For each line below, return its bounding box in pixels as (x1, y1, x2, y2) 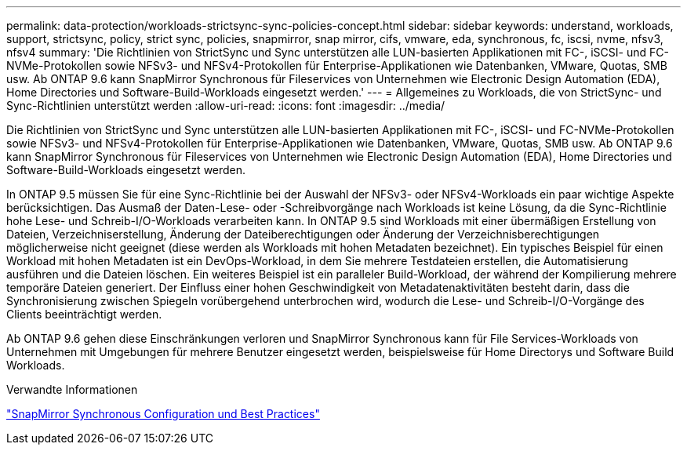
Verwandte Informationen (6, 383, 138, 396)
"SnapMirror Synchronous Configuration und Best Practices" (6, 407, 320, 420)
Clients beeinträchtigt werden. (6, 307, 162, 321)
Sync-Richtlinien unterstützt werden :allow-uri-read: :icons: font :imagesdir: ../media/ (6, 99, 445, 112)
